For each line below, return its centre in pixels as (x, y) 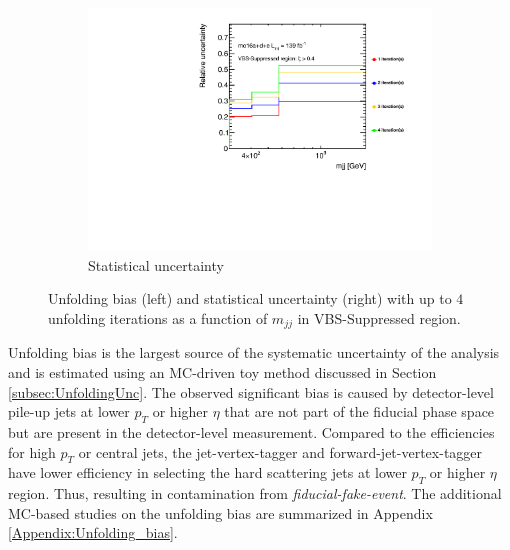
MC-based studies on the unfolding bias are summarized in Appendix (220, 512)
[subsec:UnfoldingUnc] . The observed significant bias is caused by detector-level (251, 391)
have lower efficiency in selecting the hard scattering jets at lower (207, 472)
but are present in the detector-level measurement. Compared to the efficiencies (251, 431)
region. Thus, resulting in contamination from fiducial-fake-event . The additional (255, 493)
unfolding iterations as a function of (158, 317)
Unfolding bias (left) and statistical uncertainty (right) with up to (250, 298)
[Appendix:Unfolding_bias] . (93, 532)
